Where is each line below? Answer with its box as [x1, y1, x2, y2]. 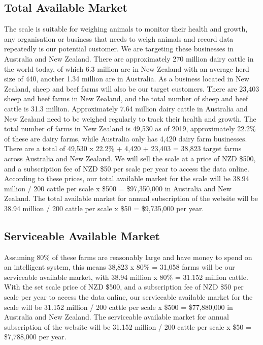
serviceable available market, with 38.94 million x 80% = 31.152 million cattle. [4, 271, 248, 282]
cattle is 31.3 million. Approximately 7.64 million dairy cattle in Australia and [4, 103, 248, 113]
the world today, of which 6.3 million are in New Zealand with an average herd [4, 63, 249, 74]
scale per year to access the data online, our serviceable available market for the [4, 292, 253, 302]
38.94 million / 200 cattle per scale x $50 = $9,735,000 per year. [4, 203, 204, 213]
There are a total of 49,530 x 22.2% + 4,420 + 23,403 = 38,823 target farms [4, 143, 242, 154]
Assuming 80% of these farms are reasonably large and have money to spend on [4, 251, 252, 262]
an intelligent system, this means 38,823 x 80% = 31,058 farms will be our [4, 262, 235, 272]
